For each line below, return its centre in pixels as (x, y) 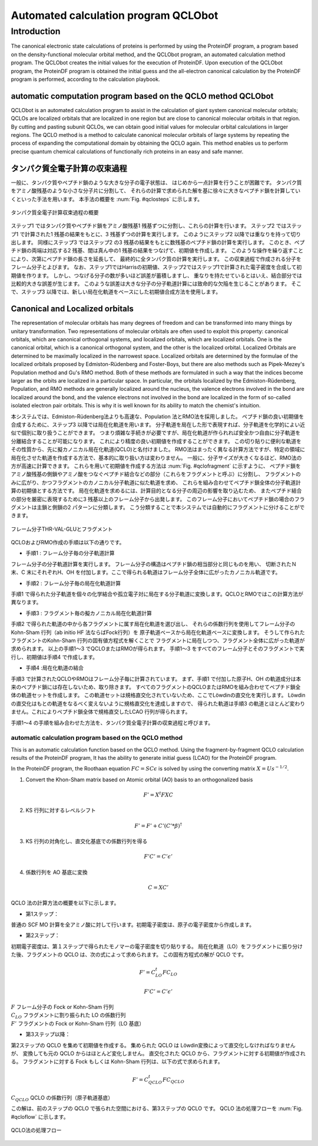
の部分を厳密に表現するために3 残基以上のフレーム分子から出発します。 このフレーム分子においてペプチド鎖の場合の (153, 499)
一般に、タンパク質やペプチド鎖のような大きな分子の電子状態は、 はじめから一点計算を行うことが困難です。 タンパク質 (157, 182)
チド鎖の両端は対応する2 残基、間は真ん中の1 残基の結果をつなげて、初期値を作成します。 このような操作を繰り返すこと (157, 250)
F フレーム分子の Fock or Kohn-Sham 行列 (62, 1007)
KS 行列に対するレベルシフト (61, 810)
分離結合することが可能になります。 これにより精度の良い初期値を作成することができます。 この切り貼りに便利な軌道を (156, 441)
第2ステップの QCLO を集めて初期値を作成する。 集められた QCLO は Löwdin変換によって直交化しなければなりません (153, 1045)
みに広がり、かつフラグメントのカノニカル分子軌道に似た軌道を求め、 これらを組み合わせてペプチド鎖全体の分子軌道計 (156, 482)
